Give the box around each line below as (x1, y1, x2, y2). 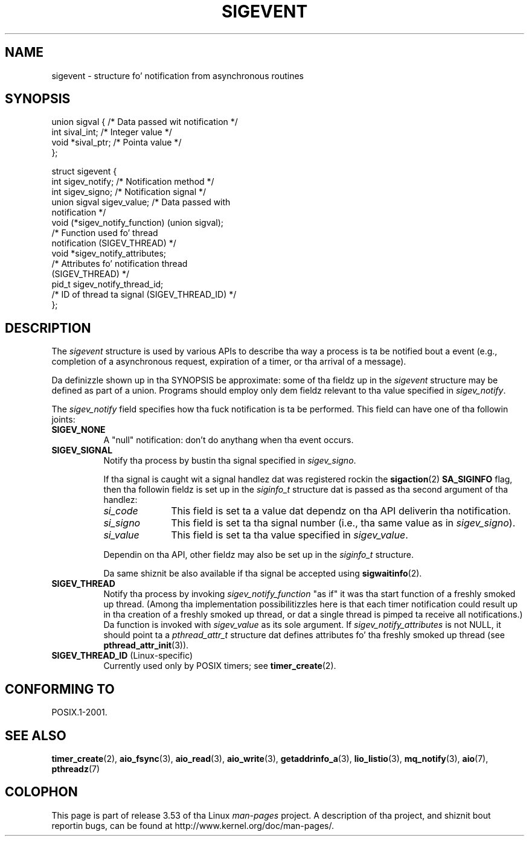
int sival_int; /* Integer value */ (51, 127, 172, 138)
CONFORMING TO (5, 681, 115, 697)
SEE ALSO (5, 727, 66, 743)
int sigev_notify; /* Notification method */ (51, 176, 214, 187)
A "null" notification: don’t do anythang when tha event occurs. (103, 435, 354, 446)
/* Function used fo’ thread (51, 228, 158, 238)
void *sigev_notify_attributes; (51, 248, 167, 259)
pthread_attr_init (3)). (103, 640, 189, 651)
